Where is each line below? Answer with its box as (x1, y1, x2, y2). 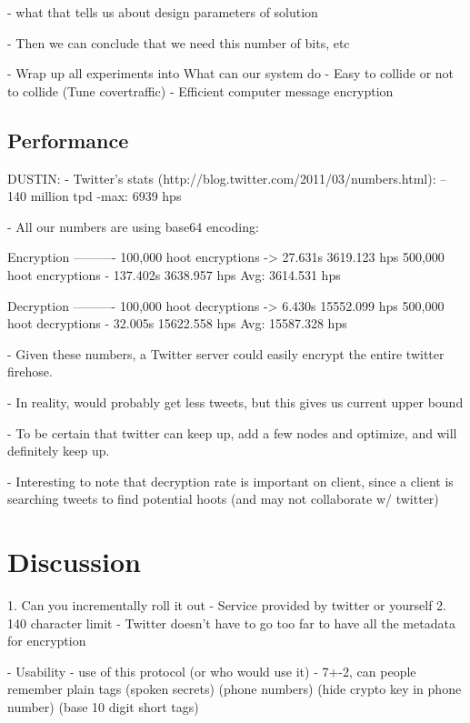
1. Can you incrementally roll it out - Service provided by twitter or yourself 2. (7, 596, 446, 615)
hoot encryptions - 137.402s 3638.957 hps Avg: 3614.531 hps (7, 265, 341, 284)
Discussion (7, 543, 141, 580)
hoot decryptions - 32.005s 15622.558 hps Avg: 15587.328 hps (7, 314, 347, 333)
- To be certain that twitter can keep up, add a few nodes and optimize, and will (7, 423, 457, 442)
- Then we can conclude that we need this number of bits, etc (7, 33, 350, 52)
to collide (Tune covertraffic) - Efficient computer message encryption (7, 81, 394, 100)
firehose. (7, 362, 53, 381)
